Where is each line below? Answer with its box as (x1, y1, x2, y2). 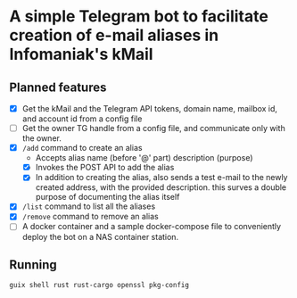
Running (9, 257, 58, 272)
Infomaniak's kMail (9, 45, 153, 64)
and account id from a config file (21, 113, 143, 124)
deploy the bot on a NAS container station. (21, 231, 179, 242)
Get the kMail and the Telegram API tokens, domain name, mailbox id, (21, 103, 278, 113)
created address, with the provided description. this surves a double (35, 182, 287, 193)
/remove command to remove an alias (21, 211, 159, 222)
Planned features (9, 79, 107, 95)
